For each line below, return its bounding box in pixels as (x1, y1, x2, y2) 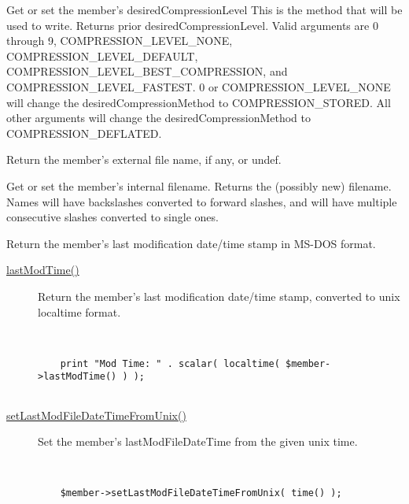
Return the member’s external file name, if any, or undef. (6, 151, 282, 168)
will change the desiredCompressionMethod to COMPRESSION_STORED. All (6, 94, 391, 110)
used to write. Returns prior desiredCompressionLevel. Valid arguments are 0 (6, 17, 378, 33)
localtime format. (38, 303, 121, 320)
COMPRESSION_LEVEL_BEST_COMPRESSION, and (6, 63, 288, 80)
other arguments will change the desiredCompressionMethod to (6, 109, 311, 126)
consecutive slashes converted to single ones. (6, 209, 219, 225)
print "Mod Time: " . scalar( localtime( (60, 358, 280, 369)
